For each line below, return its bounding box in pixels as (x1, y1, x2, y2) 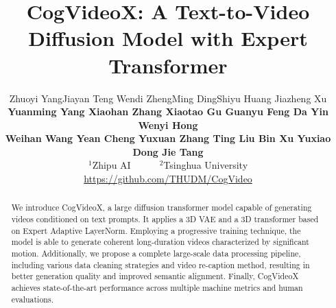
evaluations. (11, 293, 53, 305)
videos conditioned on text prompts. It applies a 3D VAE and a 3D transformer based (11, 213, 319, 225)
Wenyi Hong (138, 117, 198, 132)
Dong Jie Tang (132, 144, 204, 158)
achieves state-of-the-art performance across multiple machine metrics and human (11, 282, 303, 294)
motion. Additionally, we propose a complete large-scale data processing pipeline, (11, 248, 301, 259)
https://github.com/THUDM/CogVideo (84, 171, 252, 186)
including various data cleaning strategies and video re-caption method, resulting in (11, 259, 310, 270)
